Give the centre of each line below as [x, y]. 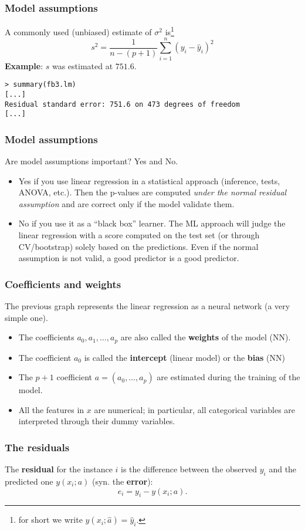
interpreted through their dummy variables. [97, 421]
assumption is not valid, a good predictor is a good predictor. [129, 258]
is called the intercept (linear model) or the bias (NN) [185, 357]
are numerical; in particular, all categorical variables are [195, 409]
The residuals [37, 447]
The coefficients [46, 337]
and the [283, 469]
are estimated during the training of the [228, 377]
